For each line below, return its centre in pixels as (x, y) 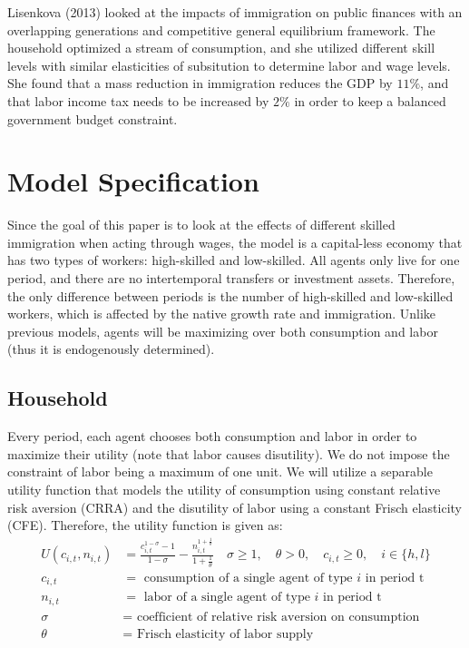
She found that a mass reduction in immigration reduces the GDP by (200, 83)
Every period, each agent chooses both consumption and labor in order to (212, 436)
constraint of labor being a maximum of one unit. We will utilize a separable (220, 471)
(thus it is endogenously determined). (111, 349)
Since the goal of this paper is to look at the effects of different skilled (201, 225)
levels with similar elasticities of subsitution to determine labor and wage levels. (229, 65)
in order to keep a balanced (370, 100)
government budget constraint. (93, 118)
